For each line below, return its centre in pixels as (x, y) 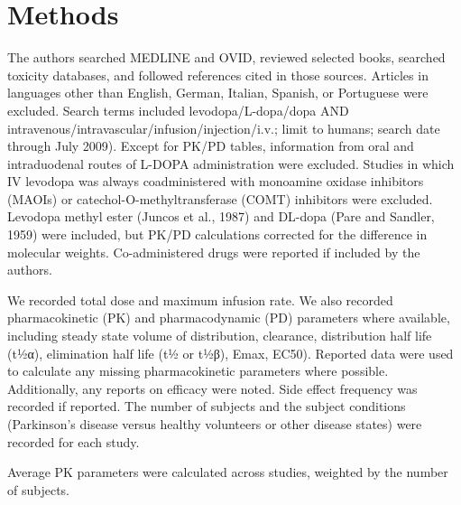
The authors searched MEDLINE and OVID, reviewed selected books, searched (226, 57)
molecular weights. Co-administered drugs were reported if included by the (214, 252)
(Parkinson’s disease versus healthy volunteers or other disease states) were (215, 424)
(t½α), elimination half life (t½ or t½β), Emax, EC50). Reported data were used (230, 353)
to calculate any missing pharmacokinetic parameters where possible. (198, 371)
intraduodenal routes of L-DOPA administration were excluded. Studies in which (231, 163)
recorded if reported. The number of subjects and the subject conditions (207, 406)
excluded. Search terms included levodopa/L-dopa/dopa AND (178, 110)
